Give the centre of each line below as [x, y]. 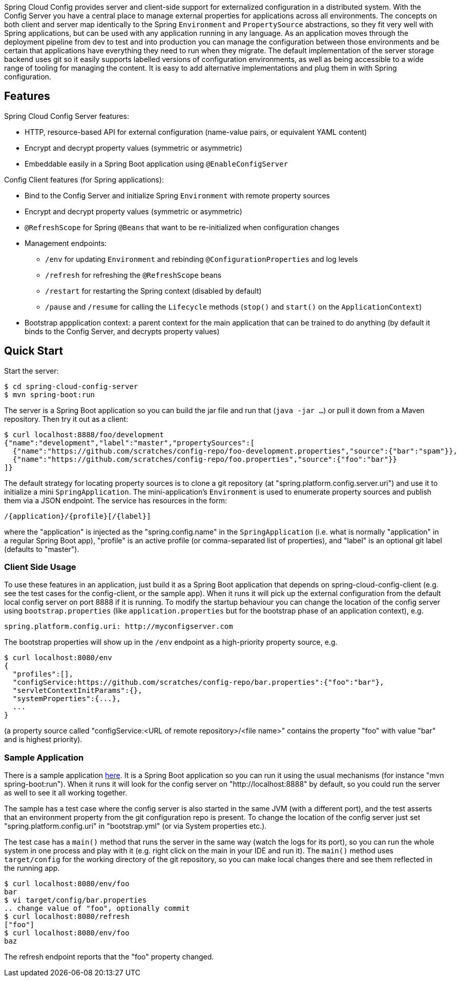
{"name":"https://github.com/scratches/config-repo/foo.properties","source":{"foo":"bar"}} [205, 459]
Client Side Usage [40, 567]
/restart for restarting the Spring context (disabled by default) [153, 291]
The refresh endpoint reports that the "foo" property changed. [109, 957]
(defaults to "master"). [42, 549]
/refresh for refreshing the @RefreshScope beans [133, 275]
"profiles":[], [43, 674]
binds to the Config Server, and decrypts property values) [122, 331]
